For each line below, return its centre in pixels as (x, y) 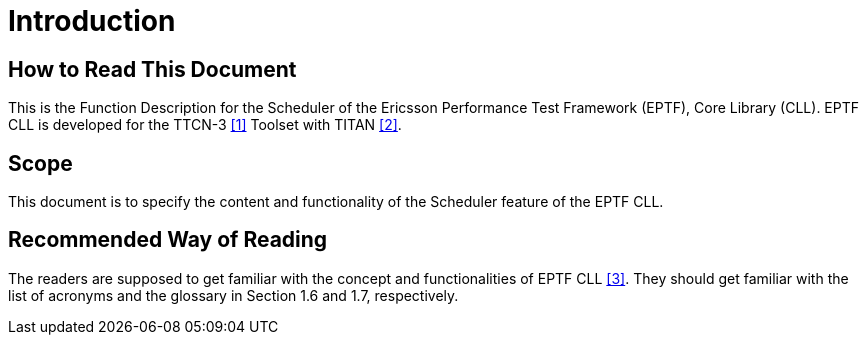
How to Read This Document (152, 69)
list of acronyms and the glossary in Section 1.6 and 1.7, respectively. (233, 295)
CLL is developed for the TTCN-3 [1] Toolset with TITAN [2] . (205, 125)
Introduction (92, 21)
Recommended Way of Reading (168, 240)
